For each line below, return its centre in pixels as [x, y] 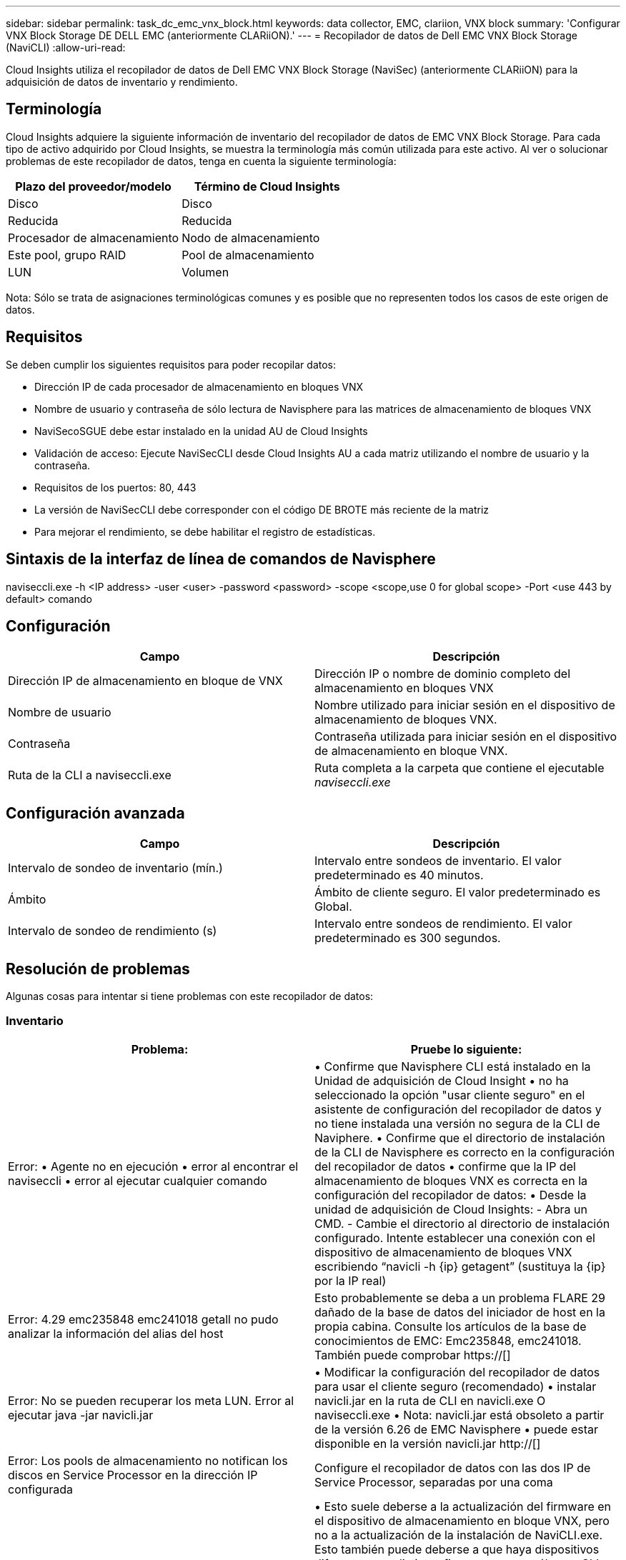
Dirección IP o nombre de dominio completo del [443, 674]
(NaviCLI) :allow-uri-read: [66, 47]
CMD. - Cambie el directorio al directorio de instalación [462, 1223]
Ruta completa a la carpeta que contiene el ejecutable [459, 768]
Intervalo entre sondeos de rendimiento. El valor [443, 924]
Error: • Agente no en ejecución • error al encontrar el [153, 1166]
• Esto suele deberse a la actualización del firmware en [463, 1506]
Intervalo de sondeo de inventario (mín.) [115, 868]
